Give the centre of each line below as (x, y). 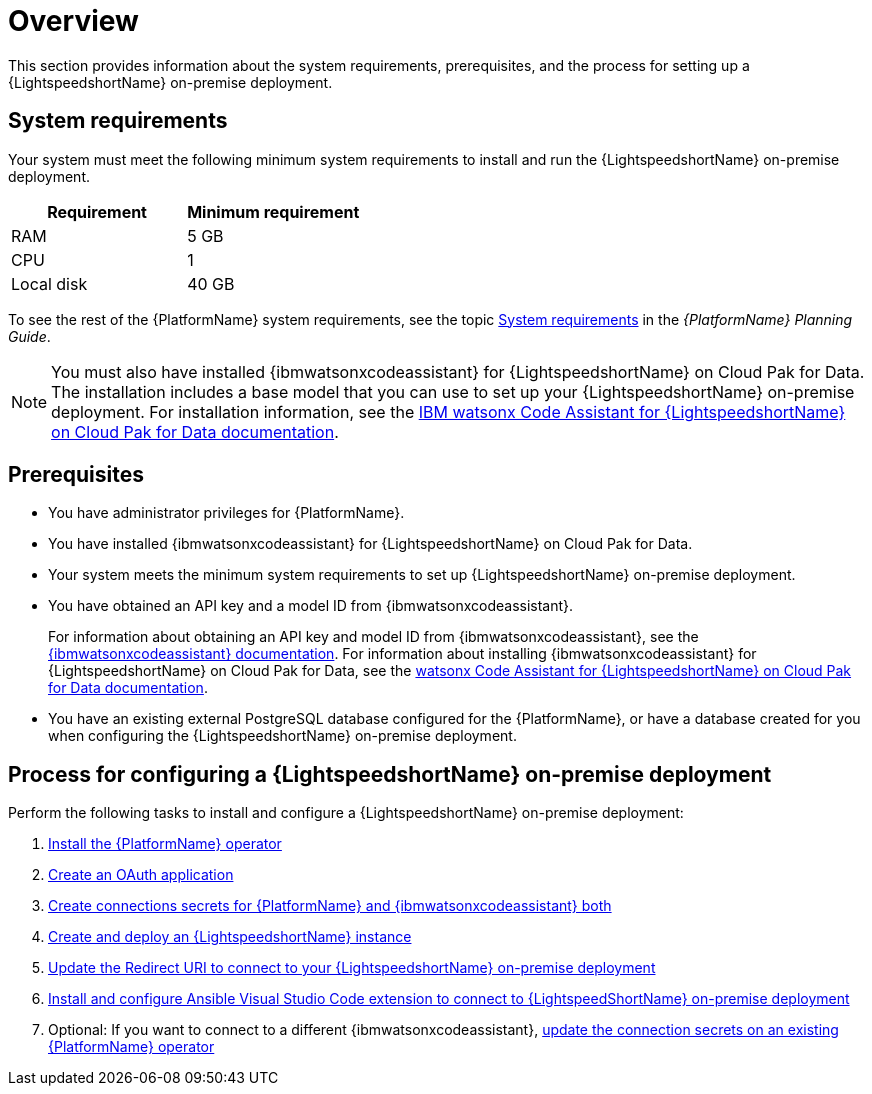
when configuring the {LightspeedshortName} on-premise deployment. (282, 736)
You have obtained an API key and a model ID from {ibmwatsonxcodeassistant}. (311, 606)
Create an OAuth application (141, 875)
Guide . (29, 336)
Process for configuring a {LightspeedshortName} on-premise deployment (390, 774)
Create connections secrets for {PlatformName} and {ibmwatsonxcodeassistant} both (330, 906)
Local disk (49, 283)
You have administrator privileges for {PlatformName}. (226, 513)
